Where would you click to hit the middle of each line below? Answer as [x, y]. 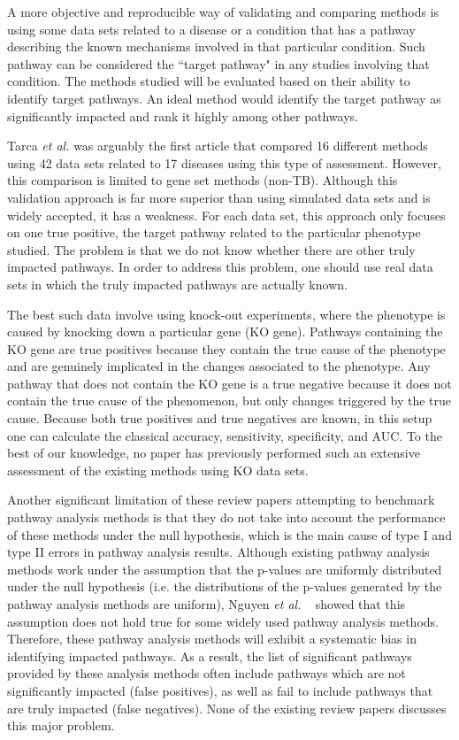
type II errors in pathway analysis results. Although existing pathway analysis [218, 552]
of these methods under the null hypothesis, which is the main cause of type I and [229, 534]
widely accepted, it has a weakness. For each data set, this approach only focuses [226, 215]
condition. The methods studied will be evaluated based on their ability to [209, 81]
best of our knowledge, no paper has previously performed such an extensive [214, 453]
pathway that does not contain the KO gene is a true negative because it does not [229, 383]
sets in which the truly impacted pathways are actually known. [177, 284]
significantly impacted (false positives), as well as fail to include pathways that [220, 690]
